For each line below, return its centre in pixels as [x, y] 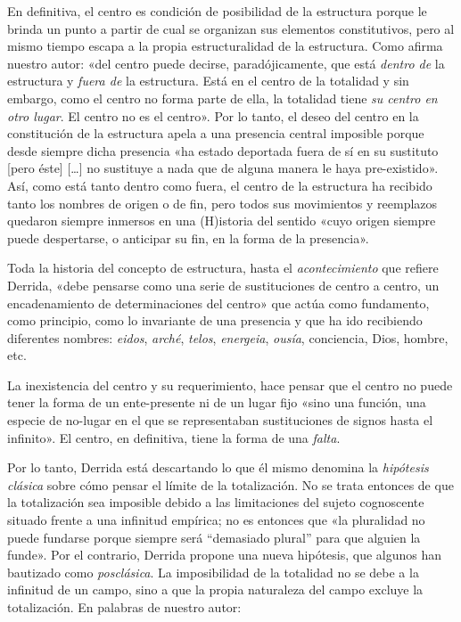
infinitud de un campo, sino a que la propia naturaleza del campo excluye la [215, 589]
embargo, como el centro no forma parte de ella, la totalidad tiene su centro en [222, 98]
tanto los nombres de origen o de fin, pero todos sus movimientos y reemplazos [222, 203]
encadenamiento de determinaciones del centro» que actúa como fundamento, [218, 303]
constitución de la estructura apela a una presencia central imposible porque [216, 133]
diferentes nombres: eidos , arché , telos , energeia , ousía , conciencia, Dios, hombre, [228, 337]
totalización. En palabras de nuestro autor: [124, 607]
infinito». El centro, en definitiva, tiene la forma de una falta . [174, 437]
